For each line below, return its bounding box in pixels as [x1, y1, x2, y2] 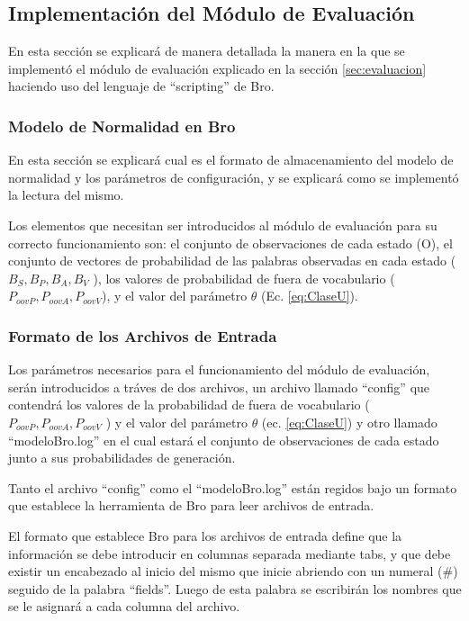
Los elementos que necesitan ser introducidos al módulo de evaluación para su [8, 215, 437, 234]
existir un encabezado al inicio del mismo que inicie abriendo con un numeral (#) [8, 562, 458, 580]
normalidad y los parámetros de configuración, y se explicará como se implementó [8, 167, 459, 186]
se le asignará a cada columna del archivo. [8, 597, 240, 616]
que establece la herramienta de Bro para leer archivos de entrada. [8, 496, 374, 515]
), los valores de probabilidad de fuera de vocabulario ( [93, 268, 395, 287]
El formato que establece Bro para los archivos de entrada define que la [8, 526, 402, 544]
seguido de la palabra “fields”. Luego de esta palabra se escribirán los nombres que [8, 579, 462, 598]
